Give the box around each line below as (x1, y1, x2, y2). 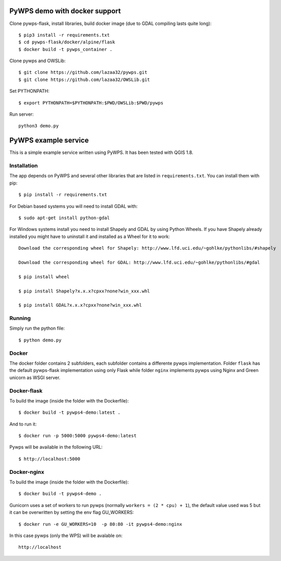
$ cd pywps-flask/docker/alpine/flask (18, 39, 116, 45)
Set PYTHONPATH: (9, 88, 49, 94)
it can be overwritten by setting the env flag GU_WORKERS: (9, 510, 134, 516)
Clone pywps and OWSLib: (9, 58, 66, 64)
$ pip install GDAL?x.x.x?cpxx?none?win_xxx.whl (18, 302, 142, 308)
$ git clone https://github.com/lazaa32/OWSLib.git (18, 76, 150, 83)
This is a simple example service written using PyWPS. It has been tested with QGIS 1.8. (9, 149, 193, 155)
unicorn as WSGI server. (9, 375, 61, 381)
